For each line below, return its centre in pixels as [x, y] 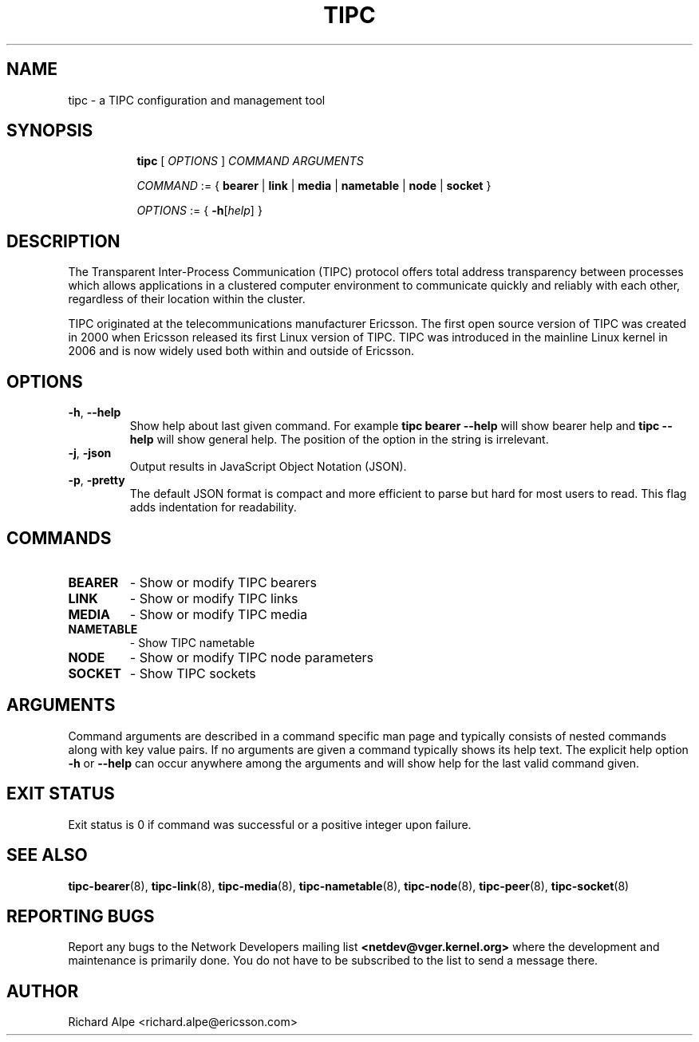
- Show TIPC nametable [192, 642]
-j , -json [90, 453]
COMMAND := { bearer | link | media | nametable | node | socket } [314, 186]
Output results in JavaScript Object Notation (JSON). [268, 467]
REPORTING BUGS [81, 916]
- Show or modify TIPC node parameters [251, 657]
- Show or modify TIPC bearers [223, 582]
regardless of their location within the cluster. [187, 299]
